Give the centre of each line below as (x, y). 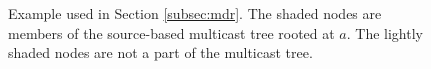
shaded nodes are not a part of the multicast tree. (160, 52)
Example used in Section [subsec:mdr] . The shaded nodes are (195, 13)
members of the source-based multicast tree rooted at (171, 32)
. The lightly (384, 32)
